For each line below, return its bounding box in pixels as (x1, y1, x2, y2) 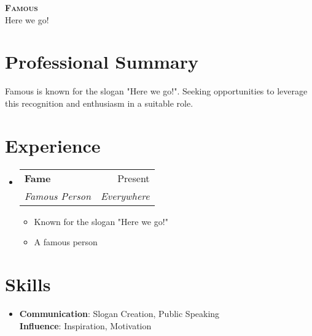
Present (117, 170, 150, 185)
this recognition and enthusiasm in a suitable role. (5, 96, 193, 109)
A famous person (34, 235, 98, 248)
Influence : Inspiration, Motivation (19, 319, 152, 332)
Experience (5, 132, 101, 158)
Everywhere (101, 188, 150, 203)
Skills (5, 272, 51, 296)
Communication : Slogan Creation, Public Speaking (19, 307, 220, 319)
